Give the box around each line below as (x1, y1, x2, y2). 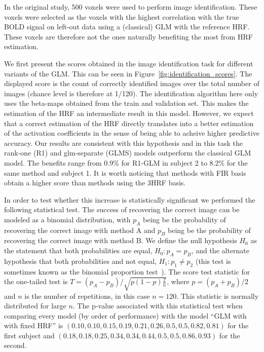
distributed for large (4, 300, 66, 311)
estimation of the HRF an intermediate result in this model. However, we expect (4, 107, 254, 118)
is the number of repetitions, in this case (24, 290, 150, 301)
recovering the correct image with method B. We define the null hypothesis (4, 235, 237, 246)
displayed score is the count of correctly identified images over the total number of (4, 78, 259, 89)
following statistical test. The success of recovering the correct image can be (4, 204, 240, 215)
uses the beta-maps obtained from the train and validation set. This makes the (4, 98, 249, 108)
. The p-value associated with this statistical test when (72, 300, 243, 311)
